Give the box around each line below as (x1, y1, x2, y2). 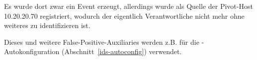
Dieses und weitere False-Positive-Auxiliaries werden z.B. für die (4, 36, 199, 47)
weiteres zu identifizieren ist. (4, 20, 90, 30)
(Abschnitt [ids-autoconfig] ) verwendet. (61, 46, 182, 57)
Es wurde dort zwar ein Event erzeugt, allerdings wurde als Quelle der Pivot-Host (4, 1, 253, 11)
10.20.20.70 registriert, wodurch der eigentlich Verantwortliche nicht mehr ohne (4, 10, 245, 21)
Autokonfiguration (4, 46, 60, 57)
